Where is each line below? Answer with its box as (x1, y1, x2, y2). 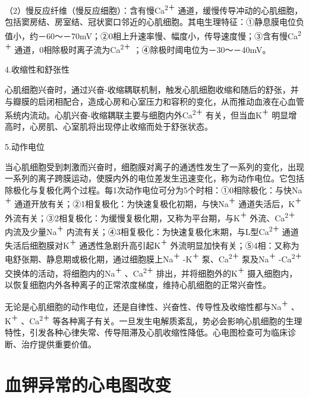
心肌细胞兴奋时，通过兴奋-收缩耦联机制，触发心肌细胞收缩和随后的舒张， (5, 83, 291, 95)
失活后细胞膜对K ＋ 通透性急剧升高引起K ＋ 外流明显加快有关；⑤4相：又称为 (5, 237, 299, 251)
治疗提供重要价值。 (21, 337, 96, 350)
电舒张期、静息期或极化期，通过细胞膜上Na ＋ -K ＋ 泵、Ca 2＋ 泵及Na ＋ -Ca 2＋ (5, 251, 302, 265)
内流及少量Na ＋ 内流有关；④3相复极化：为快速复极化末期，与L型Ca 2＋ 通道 (5, 223, 299, 237)
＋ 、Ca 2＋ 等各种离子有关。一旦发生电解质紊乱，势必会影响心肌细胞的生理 (11, 312, 302, 327)
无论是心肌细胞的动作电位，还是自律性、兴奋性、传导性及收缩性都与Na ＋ (5, 299, 289, 313)
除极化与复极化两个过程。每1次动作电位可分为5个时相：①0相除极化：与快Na (5, 183, 302, 196)
